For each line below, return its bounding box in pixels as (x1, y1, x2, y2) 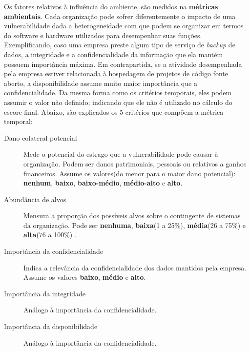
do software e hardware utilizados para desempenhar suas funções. (4, 30, 202, 40)
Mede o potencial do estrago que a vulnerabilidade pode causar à (23, 149, 218, 159)
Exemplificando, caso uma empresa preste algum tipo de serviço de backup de (4, 40, 235, 50)
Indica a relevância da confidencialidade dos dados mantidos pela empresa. (23, 262, 247, 272)
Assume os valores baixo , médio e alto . (23, 272, 146, 282)
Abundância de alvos (4, 194, 66, 204)
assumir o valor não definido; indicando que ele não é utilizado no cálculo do (4, 97, 232, 107)
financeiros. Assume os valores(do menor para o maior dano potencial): (23, 168, 236, 178)
